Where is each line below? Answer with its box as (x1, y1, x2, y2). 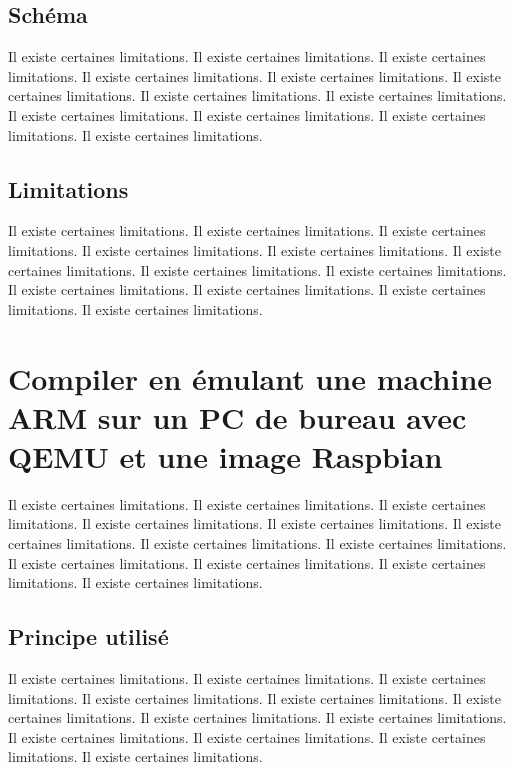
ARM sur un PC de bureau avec (8, 396, 467, 437)
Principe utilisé (8, 621, 169, 652)
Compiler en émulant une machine (8, 357, 493, 398)
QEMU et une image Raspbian (8, 435, 443, 476)
